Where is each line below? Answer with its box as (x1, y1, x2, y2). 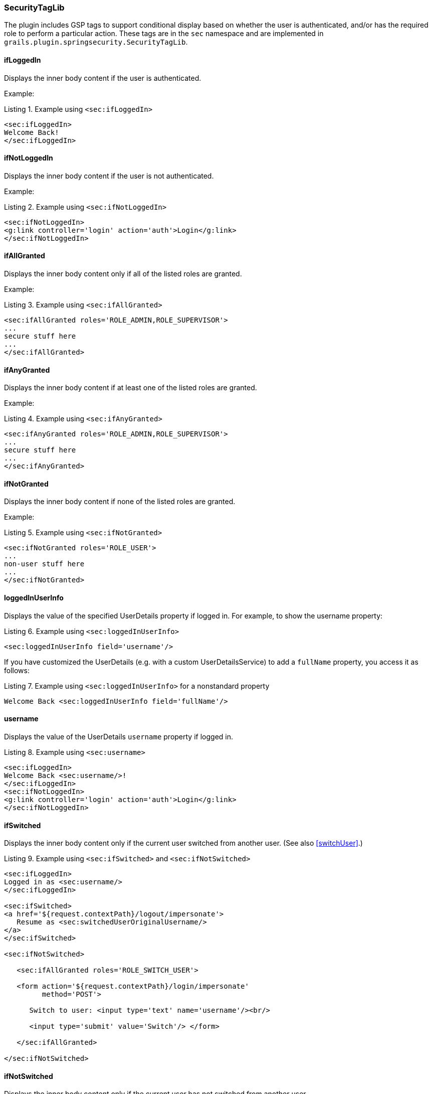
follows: (4, 666, 30, 675)
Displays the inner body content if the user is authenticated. (4, 73, 201, 82)
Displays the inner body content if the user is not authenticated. (4, 171, 214, 180)
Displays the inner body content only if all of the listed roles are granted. (4, 269, 242, 278)
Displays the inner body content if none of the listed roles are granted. (4, 497, 236, 506)
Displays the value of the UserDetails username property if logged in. (4, 732, 234, 741)
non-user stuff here (4, 560, 85, 568)
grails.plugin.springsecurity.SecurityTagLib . (4, 38, 188, 47)
